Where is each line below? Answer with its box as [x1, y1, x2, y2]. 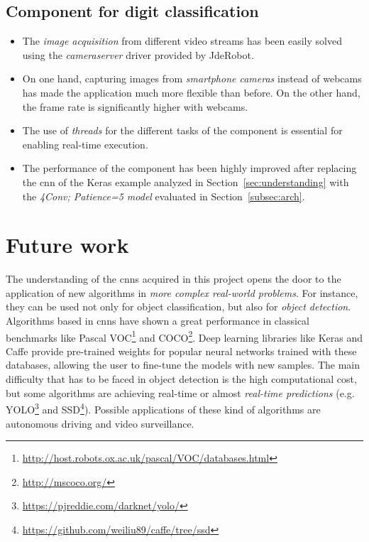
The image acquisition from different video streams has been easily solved [22, 33, 342, 48]
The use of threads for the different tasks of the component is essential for [22, 123, 343, 138]
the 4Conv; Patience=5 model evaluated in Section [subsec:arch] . [22, 188, 305, 203]
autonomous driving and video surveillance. [6, 416, 194, 430]
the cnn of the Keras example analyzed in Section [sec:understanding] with [22, 174, 349, 189]
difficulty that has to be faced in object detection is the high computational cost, [6, 372, 357, 386]
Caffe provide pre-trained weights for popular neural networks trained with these [6, 343, 357, 358]
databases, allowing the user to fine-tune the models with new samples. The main [6, 357, 360, 372]
